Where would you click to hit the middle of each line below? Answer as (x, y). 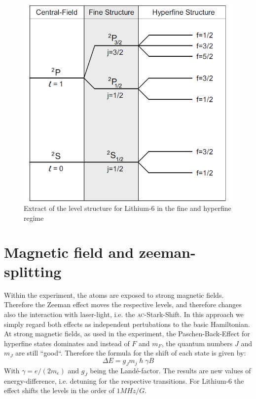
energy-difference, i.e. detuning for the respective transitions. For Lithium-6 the (124, 380)
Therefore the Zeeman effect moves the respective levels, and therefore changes (123, 304)
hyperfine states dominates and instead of (67, 343)
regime (34, 218)
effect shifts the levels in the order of (59, 390)
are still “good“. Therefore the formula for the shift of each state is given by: (131, 353)
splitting (33, 271)
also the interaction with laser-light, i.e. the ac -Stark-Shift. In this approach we (124, 314)
